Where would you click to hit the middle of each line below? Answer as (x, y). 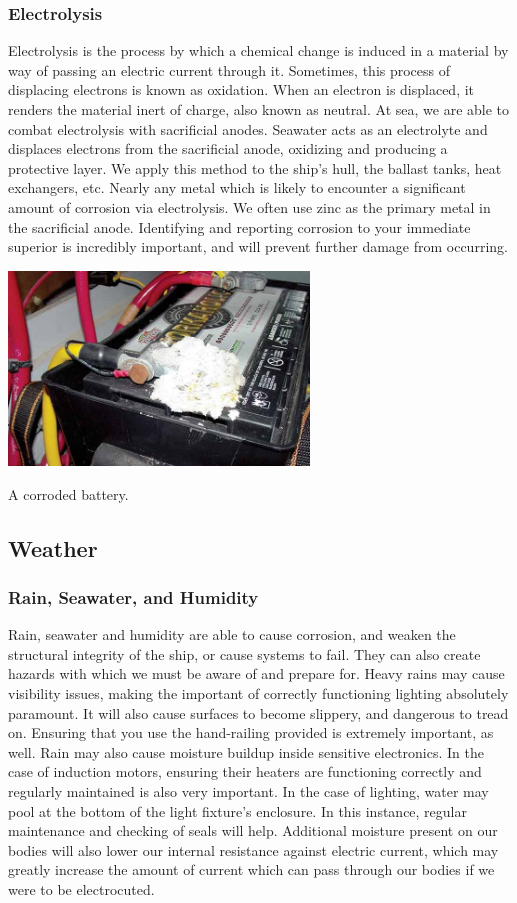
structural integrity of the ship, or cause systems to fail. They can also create (244, 653)
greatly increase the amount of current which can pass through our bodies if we (251, 869)
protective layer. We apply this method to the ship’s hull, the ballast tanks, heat (255, 167)
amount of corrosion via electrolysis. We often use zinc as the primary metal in (249, 206)
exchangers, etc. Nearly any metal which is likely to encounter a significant (237, 187)
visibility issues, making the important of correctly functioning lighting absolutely (258, 693)
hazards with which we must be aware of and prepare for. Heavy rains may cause (256, 673)
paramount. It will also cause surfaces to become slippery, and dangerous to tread (258, 712)
